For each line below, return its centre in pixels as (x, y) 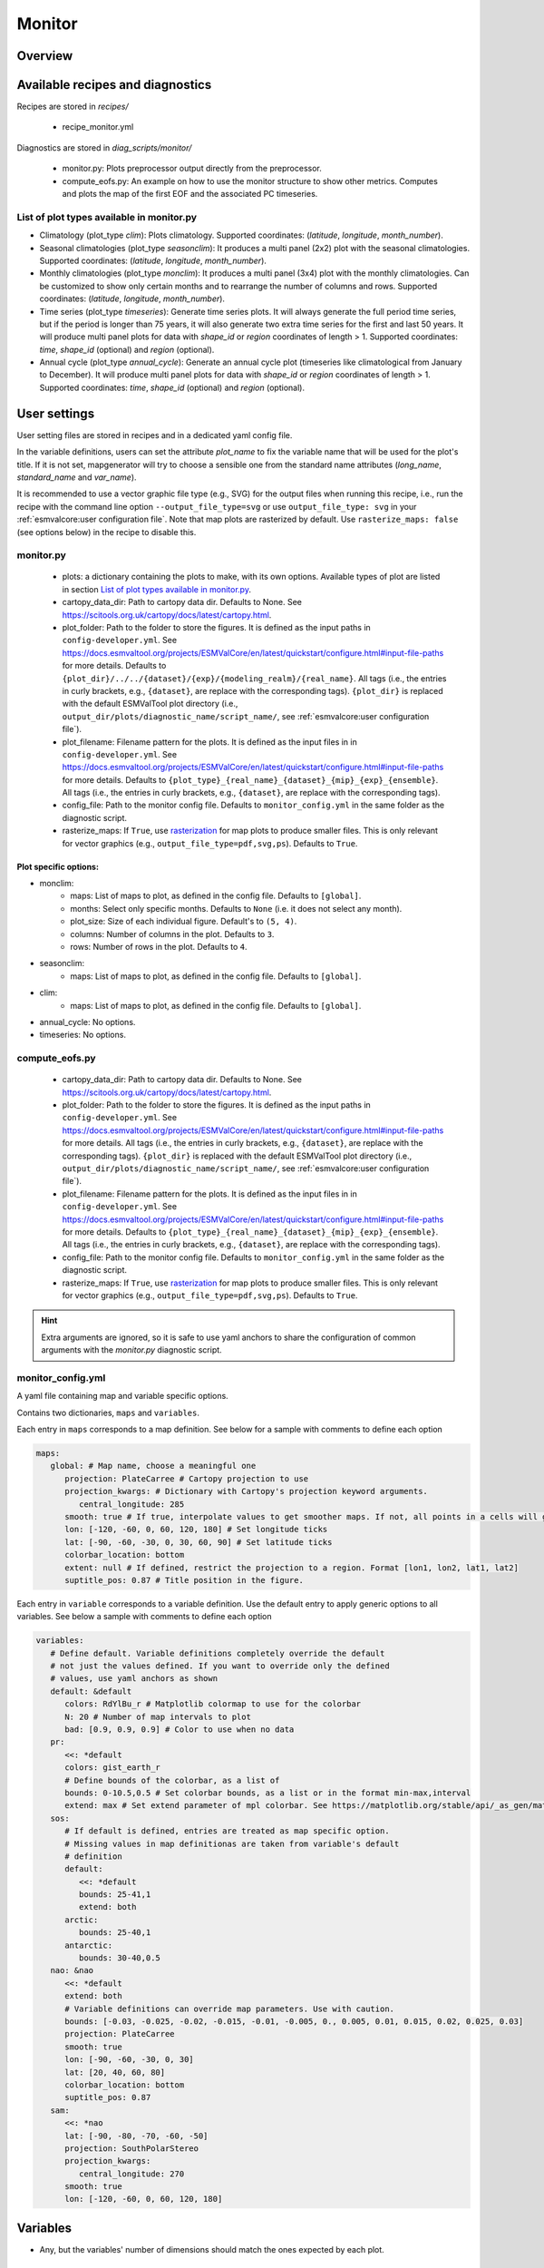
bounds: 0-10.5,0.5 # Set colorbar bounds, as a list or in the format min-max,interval (268, 1793)
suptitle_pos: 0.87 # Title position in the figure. (184, 1580)
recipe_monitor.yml (98, 127)
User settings (56, 413)
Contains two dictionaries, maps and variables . (108, 1413)
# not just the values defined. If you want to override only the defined (220, 1666)
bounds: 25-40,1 (115, 1933)
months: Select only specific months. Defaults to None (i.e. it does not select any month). (236, 908)
